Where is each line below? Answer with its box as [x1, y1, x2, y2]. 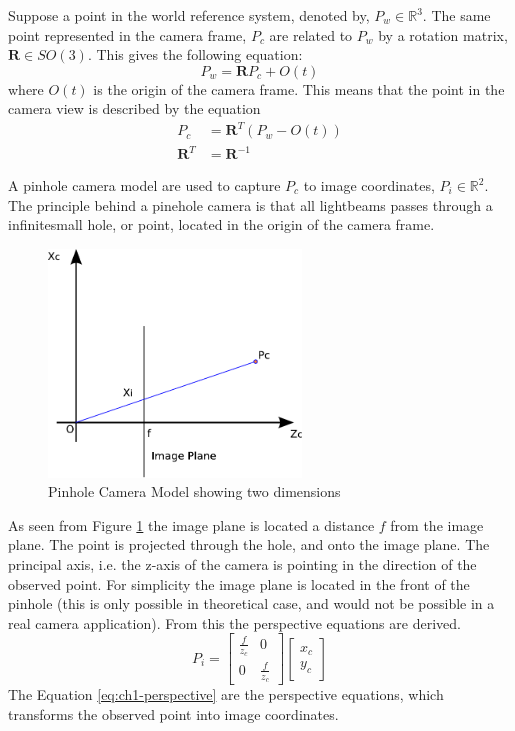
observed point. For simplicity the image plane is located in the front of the [8, 573, 470, 594]
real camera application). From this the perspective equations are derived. [8, 612, 461, 633]
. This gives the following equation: [87, 44, 303, 65]
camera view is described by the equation [8, 98, 261, 119]
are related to [269, 24, 353, 45]
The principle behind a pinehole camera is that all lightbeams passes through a [8, 194, 493, 215]
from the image [390, 514, 484, 535]
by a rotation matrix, [378, 24, 508, 45]
